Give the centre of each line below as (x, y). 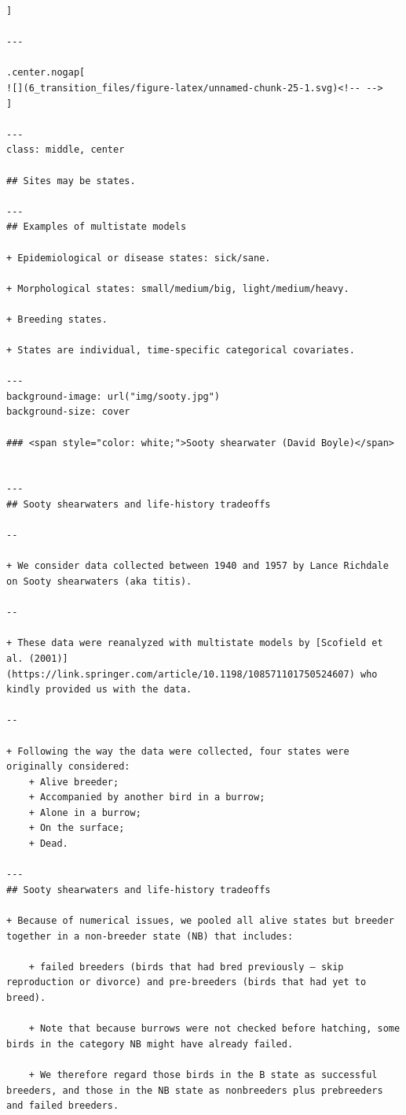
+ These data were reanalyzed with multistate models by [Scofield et (195, 643)
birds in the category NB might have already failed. (150, 1044)
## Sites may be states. (71, 181)
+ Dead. (48, 844)
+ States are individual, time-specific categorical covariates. (181, 351)
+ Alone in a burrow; (85, 812)
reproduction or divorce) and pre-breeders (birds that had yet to (187, 982)
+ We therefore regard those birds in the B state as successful (203, 1074)
